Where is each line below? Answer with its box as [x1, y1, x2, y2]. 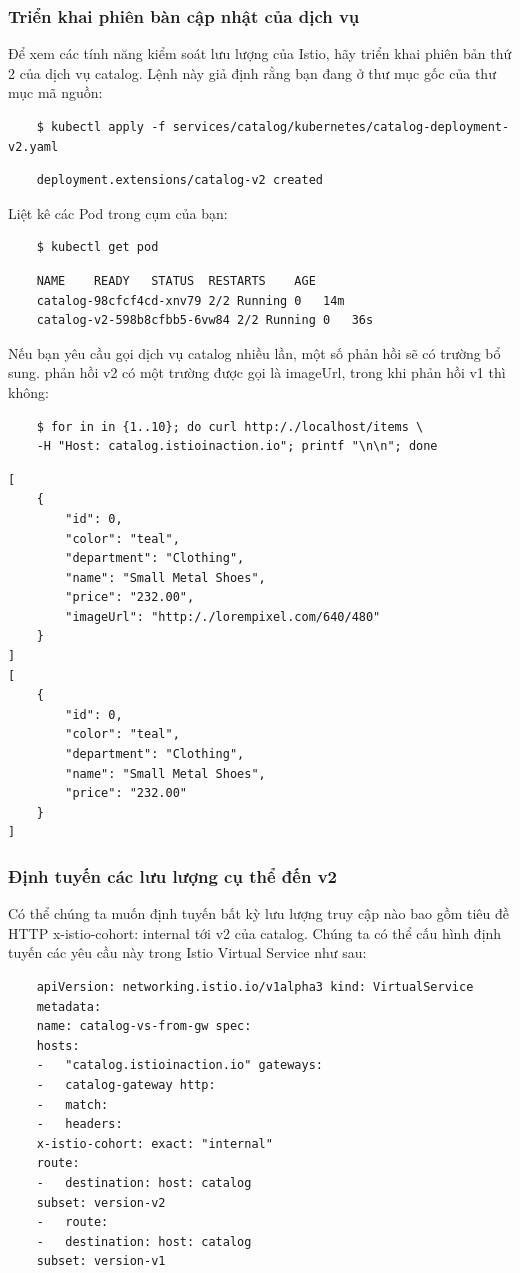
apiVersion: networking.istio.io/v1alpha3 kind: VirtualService [36, 980, 474, 994]
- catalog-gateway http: [36, 1077, 216, 1092]
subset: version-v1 [36, 1254, 166, 1269]
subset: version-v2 [36, 1195, 166, 1210]
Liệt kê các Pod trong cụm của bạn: [8, 202, 228, 223]
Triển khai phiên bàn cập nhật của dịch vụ [8, 3, 360, 28]
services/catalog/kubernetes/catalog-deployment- [172, 120, 510, 134]
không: [8, 381, 49, 402]
